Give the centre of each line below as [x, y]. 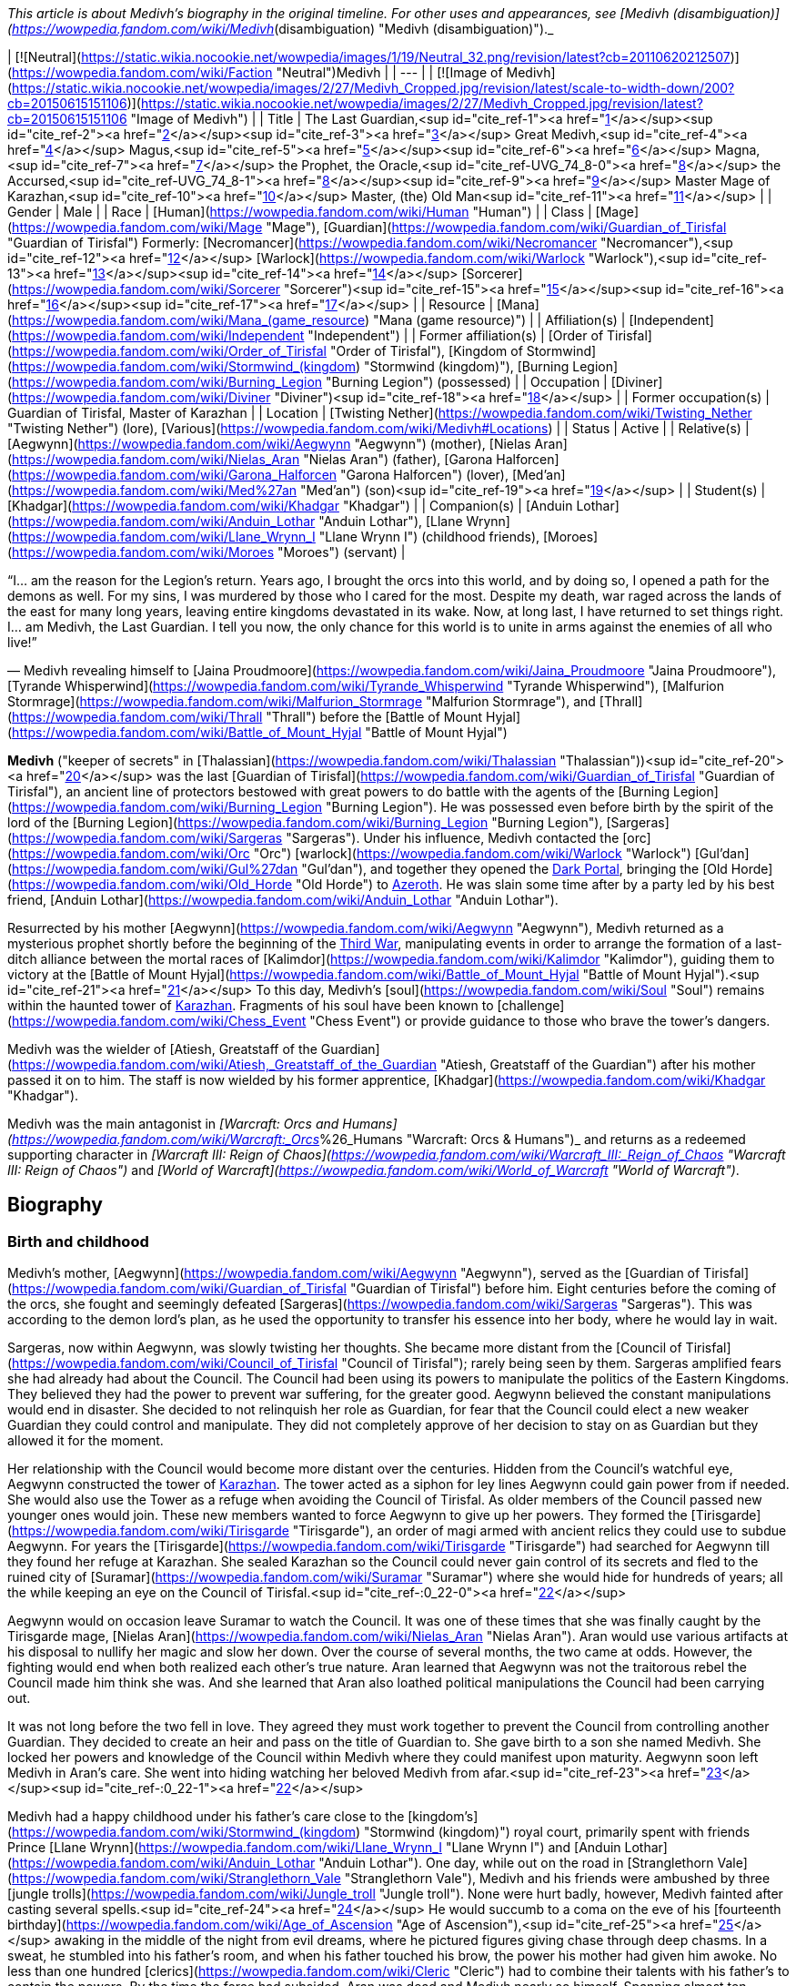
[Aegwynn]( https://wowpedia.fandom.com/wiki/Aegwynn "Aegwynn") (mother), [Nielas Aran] [287, 444]
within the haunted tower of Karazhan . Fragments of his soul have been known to [251, 1005]
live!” [22, 642]
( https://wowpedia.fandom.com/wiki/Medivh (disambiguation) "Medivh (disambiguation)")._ [281, 29]
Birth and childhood [78, 1241]
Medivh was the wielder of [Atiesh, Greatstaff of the [162, 1049]
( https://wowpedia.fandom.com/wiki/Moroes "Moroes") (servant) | [207, 552]
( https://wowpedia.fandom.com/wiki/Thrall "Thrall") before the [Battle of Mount [245, 717]
